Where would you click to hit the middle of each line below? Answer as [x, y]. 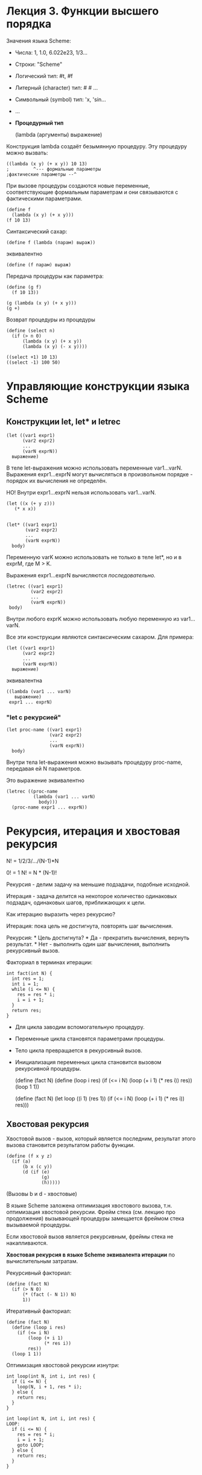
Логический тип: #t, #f [44, 76]
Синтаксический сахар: [37, 231]
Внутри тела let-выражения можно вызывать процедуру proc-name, [94, 762]
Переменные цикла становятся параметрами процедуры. [90, 1039]
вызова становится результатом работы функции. [71, 1145]
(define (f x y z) [29, 1156]
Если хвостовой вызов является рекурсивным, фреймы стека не [90, 1237]
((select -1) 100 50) [33, 362]
